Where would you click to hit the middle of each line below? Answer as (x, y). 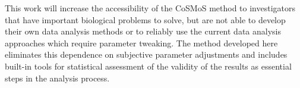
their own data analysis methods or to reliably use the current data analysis (143, 31)
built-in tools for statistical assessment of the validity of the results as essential (148, 66)
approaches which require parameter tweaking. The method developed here (141, 43)
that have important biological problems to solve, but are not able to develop (145, 19)
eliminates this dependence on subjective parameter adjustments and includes (146, 54)
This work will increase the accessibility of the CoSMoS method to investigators (150, 8)
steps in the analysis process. (57, 78)
